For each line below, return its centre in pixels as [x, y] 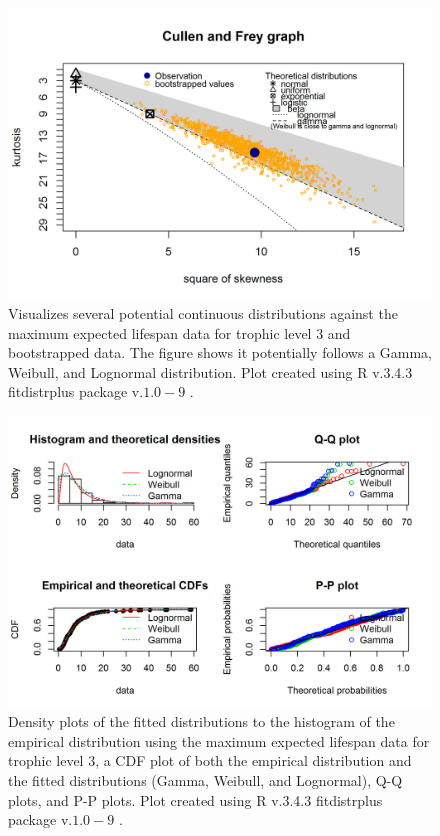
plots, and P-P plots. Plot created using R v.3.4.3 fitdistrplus [195, 799]
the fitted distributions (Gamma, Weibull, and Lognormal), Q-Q [205, 779]
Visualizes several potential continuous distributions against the [203, 313]
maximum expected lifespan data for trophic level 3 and [179, 332]
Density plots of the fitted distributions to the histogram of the [201, 721]
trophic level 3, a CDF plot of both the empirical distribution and [210, 760]
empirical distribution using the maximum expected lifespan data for [219, 740]
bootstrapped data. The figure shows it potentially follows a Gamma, [220, 352]
